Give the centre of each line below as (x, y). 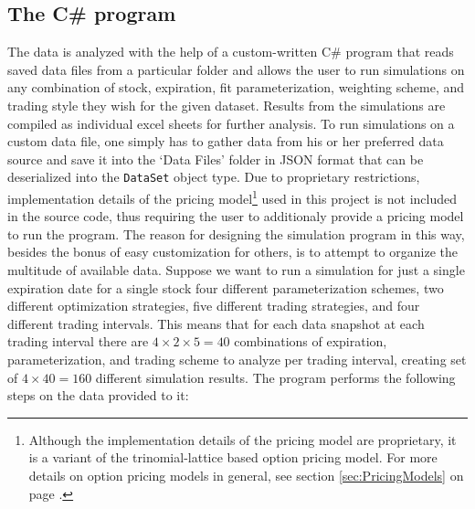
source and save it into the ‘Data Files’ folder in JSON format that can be (216, 159)
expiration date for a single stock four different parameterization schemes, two (226, 287)
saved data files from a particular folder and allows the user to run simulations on (236, 69)
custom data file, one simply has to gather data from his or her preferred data (226, 141)
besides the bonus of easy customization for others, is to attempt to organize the (232, 252)
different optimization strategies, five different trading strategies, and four (214, 306)
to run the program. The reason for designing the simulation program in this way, (236, 233)
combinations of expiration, (311, 341)
